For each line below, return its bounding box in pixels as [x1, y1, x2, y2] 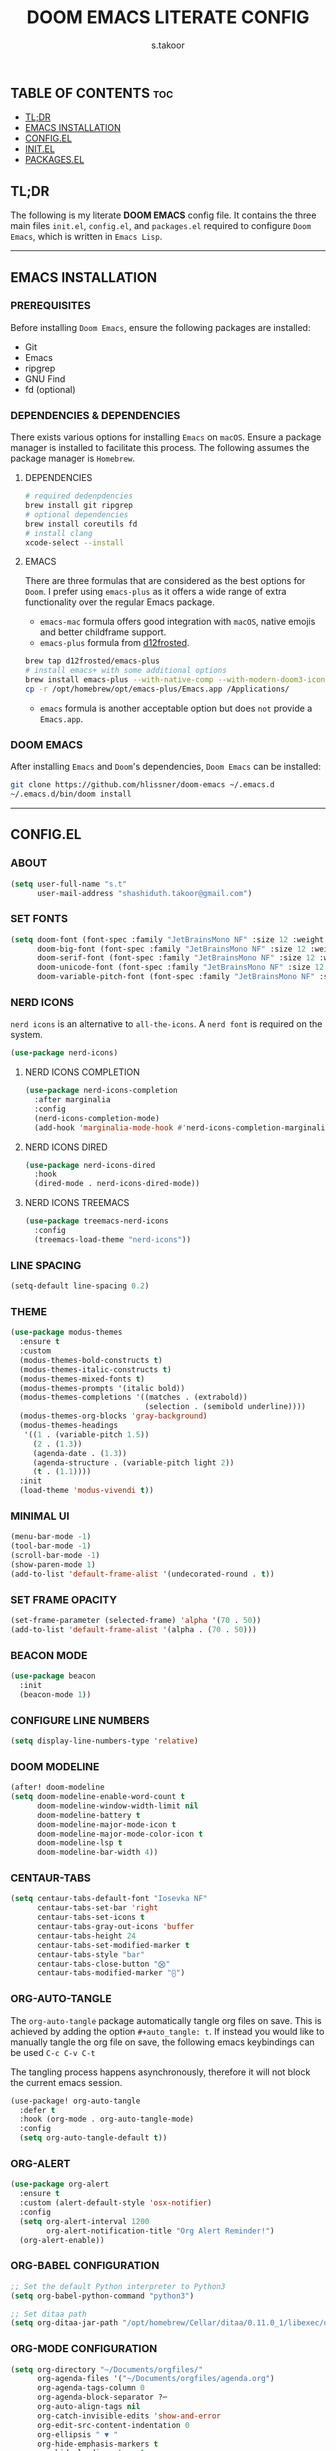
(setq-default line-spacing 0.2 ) [10, 1281, 150, 1291]
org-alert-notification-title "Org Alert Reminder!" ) [46, 2226, 275, 2236]
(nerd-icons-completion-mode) [34, 1113, 160, 1123]
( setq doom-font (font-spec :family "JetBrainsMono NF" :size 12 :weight [10, 934, 325, 945]
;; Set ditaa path [10, 2309, 87, 2319]
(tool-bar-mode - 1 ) [10, 1541, 92, 1551]
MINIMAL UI [10, 1509, 70, 1523]
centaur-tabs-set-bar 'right [36, 1903, 159, 1913]
